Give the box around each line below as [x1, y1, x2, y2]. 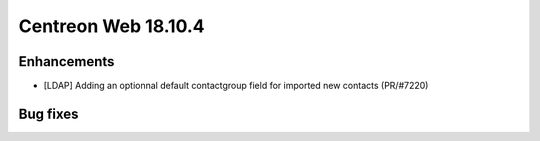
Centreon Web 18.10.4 [18, 15, 205, 37]
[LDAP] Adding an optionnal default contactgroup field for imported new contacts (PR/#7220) [43, 80, 429, 92]
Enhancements [18, 53, 115, 70]
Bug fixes [18, 105, 79, 122]
